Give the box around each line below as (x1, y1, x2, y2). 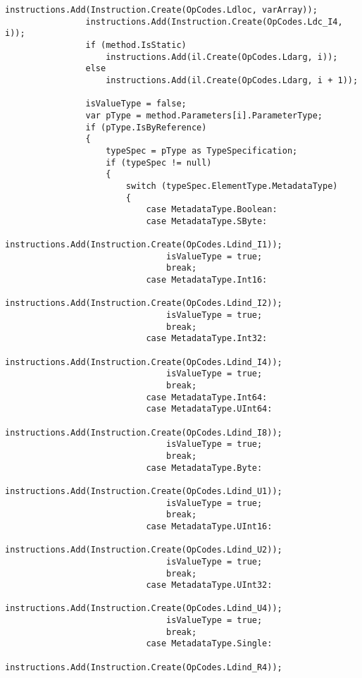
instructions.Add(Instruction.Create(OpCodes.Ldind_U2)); (5, 545, 282, 555)
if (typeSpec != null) (106, 157, 212, 168)
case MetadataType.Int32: (146, 333, 268, 344)
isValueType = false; (85, 99, 187, 109)
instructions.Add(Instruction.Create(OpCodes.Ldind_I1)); (5, 240, 282, 250)
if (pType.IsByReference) (85, 122, 207, 132)
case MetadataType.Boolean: (146, 204, 277, 215)
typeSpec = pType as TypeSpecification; (106, 145, 298, 156)
